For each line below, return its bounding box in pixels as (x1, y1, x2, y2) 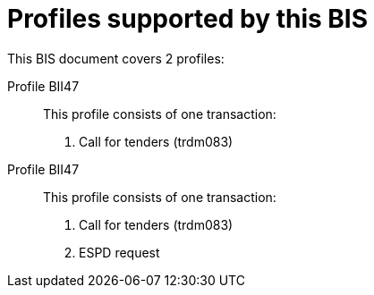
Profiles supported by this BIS (7, 4, 369, 34)
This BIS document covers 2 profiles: (7, 50, 225, 66)
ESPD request (79, 244, 160, 260)
